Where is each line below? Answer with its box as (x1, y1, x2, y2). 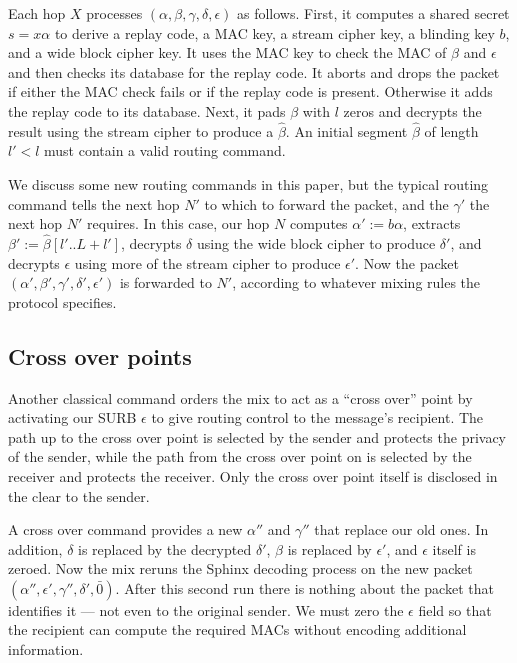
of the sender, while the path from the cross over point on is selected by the (8, 446, 472, 467)
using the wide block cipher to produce (196, 232, 436, 253)
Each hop (8, 3, 66, 23)
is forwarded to (119, 272, 212, 293)
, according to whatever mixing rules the (232, 272, 481, 293)
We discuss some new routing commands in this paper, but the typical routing (8, 173, 489, 194)
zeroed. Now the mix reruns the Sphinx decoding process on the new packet (8, 558, 473, 579)
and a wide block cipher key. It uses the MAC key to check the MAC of (8, 42, 447, 63)
